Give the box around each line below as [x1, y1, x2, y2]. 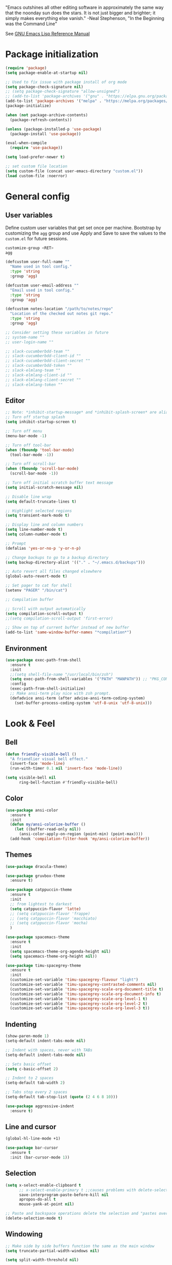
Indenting [5, 1020, 37, 1029]
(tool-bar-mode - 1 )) [10, 452, 54, 458]
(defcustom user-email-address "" [5, 283, 79, 288]
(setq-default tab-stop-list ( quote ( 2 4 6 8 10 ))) [5, 1094, 118, 1100]
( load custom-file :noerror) [5, 173, 68, 178]
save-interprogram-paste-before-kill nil [18, 1192, 109, 1197]
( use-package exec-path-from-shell [5, 657, 81, 662]
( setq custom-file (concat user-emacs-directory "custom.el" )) [5, 169, 143, 174]
